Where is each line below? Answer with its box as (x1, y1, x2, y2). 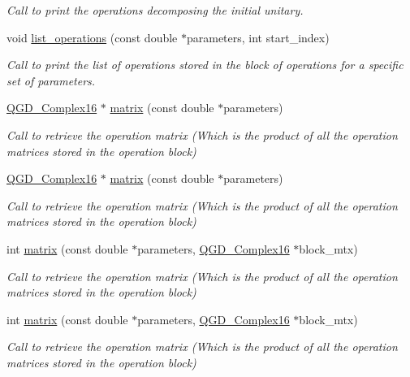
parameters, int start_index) (186, 28, 330, 45)
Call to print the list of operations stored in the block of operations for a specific (6, 56, 404, 73)
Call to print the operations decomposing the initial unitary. (6, 2, 304, 18)
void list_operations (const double (6, 28, 178, 45)
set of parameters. (6, 71, 96, 89)
